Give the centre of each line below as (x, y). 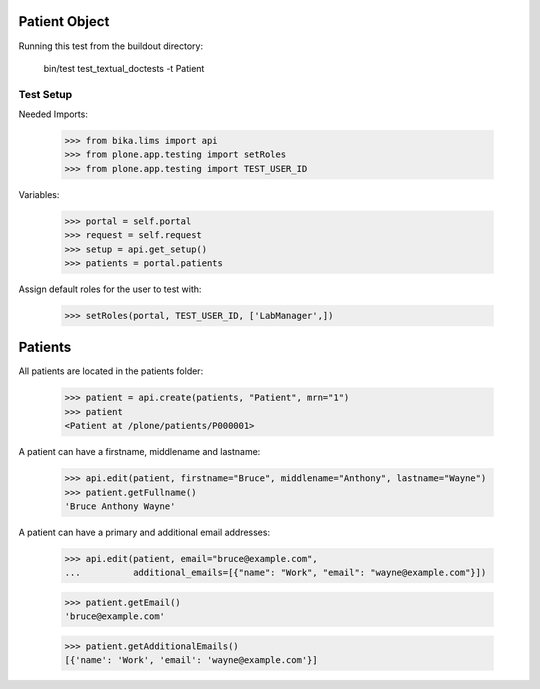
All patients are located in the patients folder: (111, 371)
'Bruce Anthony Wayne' (120, 506)
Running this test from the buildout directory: (111, 46)
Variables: (39, 194)
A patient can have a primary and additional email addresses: (144, 532)
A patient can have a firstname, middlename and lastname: (139, 452)
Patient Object (64, 21)
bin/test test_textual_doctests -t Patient (124, 68)
